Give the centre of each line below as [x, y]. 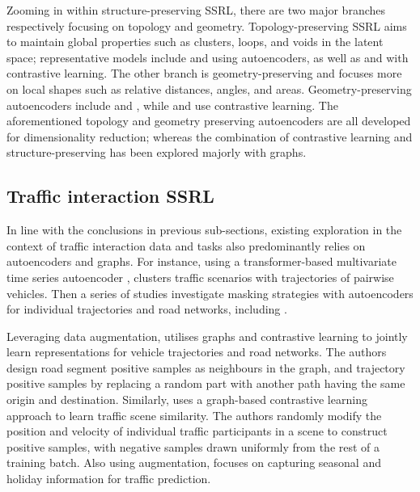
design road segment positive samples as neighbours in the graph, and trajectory [206, 367]
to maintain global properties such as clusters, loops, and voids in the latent [195, 42]
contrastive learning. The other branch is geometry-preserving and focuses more [204, 73]
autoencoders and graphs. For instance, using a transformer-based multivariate [202, 261]
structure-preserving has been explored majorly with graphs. [157, 152]
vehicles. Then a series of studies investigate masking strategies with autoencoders [210, 293]
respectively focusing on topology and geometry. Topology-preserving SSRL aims [207, 25]
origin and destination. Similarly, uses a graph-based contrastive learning [187, 399]
